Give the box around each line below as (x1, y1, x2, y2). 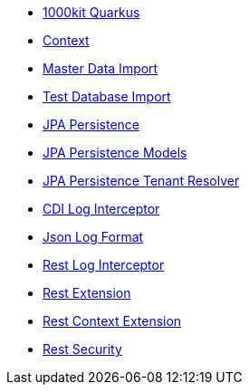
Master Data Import (43, 61, 158, 76)
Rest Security (43, 341, 122, 357)
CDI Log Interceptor (43, 201, 160, 216)
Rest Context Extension (43, 313, 182, 329)
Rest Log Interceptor (43, 257, 165, 272)
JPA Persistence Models (43, 145, 187, 160)
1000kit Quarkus (43, 5, 140, 20)
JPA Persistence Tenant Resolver (43, 173, 240, 188)
